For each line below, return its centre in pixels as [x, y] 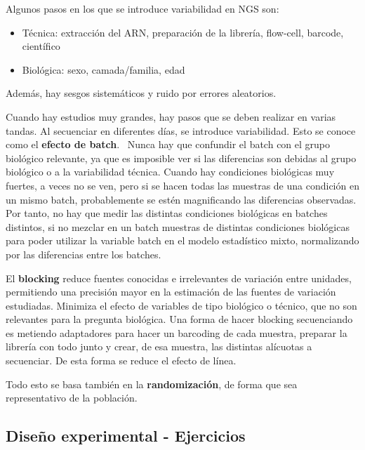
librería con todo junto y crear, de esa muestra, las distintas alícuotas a [159, 346]
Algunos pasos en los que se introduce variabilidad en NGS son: [142, 8]
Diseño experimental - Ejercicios [126, 436]
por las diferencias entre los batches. [84, 254]
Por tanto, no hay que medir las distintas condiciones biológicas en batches [167, 213]
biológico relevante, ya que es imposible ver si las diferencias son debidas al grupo [181, 158]
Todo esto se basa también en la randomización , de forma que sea [152, 384]
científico [41, 46]
